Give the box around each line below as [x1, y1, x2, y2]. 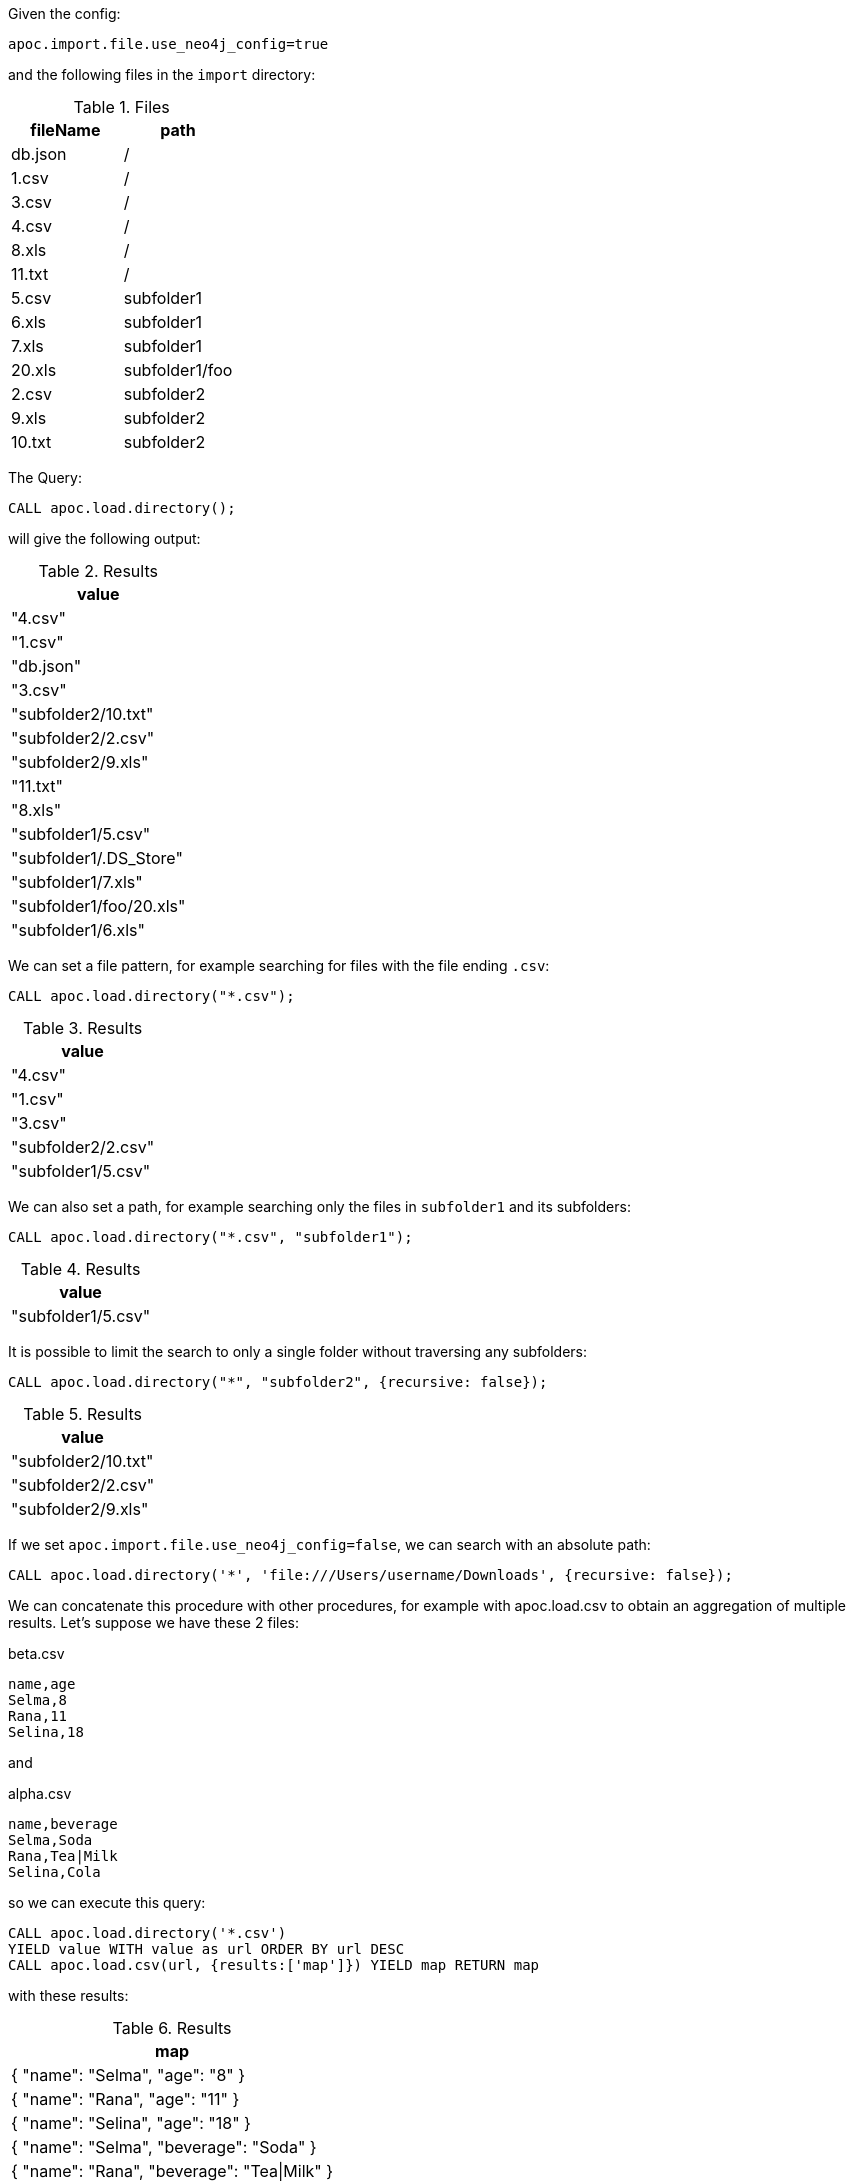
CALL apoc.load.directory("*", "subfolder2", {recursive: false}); [8, 1374, 548, 1390]
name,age [8, 1676, 76, 1692]
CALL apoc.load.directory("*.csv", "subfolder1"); [8, 1229, 413, 1245]
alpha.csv [8, 1785, 72, 1802]
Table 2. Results [38, 561, 158, 581]
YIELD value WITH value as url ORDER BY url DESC [8, 1941, 405, 1957]
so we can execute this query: [8, 1894, 206, 1911]
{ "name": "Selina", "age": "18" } [11, 2113, 251, 2133]
